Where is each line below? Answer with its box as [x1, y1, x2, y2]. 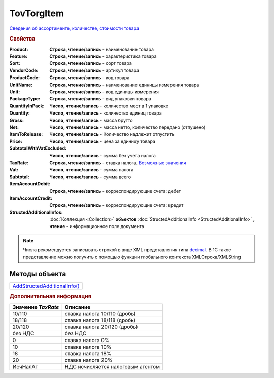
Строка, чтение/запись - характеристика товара [49, 53, 157, 59]
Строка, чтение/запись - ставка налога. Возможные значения [49, 160, 186, 166]
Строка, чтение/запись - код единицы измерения [49, 89, 159, 95]
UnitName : [9, 82, 33, 88]
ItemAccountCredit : [9, 195, 53, 201]
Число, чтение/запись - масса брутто [49, 117, 133, 123]
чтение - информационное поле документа [49, 223, 144, 230]
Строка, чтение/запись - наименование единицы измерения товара [49, 82, 199, 88]
